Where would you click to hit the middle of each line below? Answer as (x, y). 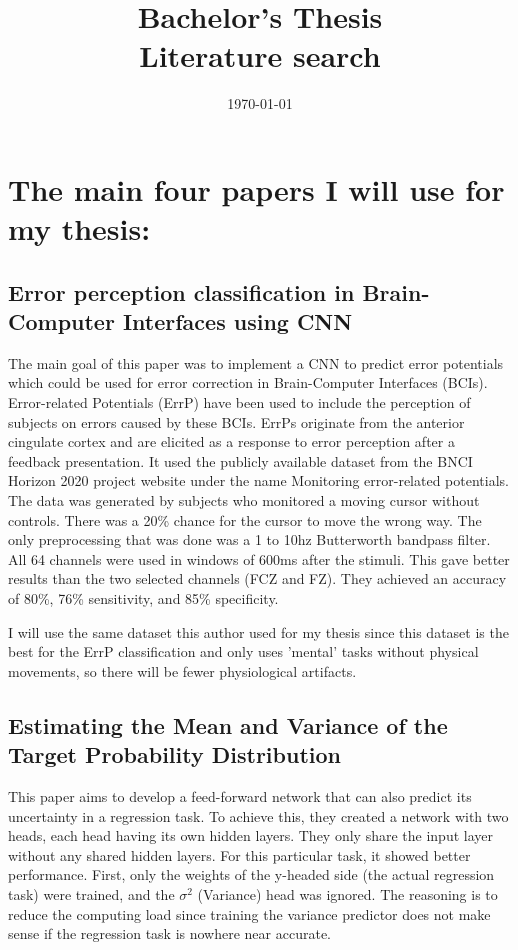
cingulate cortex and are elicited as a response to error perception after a (231, 441)
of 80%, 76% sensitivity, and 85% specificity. (143, 598)
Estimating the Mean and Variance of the (228, 724)
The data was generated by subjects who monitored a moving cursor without (244, 500)
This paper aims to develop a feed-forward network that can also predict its (240, 795)
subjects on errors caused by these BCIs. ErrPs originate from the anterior (236, 421)
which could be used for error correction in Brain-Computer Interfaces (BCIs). (248, 382)
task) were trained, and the (91, 893)
